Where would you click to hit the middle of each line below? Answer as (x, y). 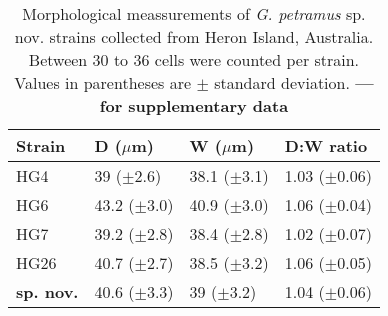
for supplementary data (194, 105)
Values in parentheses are (103, 82)
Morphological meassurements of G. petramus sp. (194, 13)
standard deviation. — (294, 82)
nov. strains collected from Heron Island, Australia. (194, 36)
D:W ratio (326, 145)
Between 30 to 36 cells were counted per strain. (194, 59)
